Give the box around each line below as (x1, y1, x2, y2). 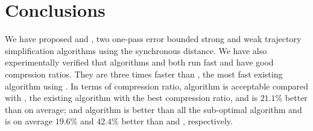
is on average (5, 115, 53, 127)
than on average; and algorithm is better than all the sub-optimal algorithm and (5, 103, 302, 115)
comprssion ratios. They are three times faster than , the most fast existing (5, 67, 283, 80)
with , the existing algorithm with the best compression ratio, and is (5, 91, 258, 104)
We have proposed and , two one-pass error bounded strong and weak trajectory (5, 32, 302, 45)
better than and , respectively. (121, 115, 233, 127)
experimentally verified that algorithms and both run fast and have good (5, 56, 274, 69)
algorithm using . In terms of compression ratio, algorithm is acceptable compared (5, 79, 309, 92)
